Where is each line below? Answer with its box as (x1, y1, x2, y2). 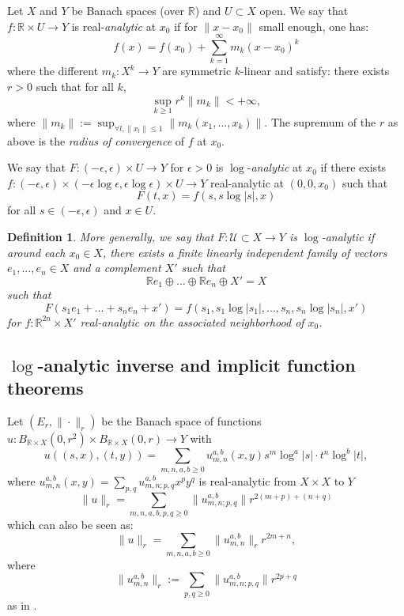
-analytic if (321, 228, 375, 244)
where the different (7, 62, 99, 79)
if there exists (320, 159, 387, 176)
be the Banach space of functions (101, 412, 262, 429)
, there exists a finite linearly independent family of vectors (102, 244, 387, 260)
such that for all (36, 77, 114, 94)
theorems (7, 376, 84, 400)
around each (7, 244, 66, 260)
